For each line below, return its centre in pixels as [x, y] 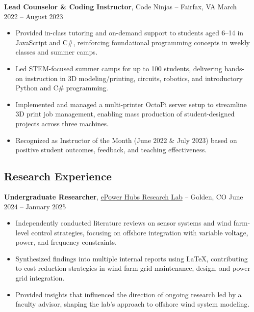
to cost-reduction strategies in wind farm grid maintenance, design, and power [133, 268]
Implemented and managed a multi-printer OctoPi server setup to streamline [131, 104]
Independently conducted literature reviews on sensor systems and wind [123, 223]
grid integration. [40, 278]
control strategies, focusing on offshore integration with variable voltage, [140, 232]
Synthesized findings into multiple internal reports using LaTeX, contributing [132, 258]
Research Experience [58, 176]
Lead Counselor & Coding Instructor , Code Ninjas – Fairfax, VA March [120, 6]
